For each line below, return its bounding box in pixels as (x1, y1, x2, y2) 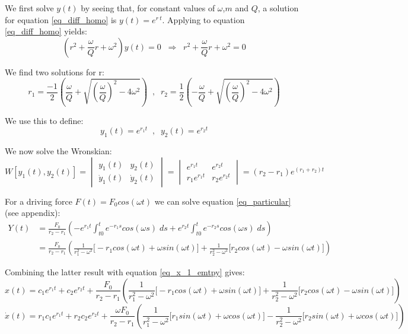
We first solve (5, 2, 54, 14)
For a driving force (5, 195, 72, 207)
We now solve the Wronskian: (5, 145, 112, 157)
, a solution (257, 2, 299, 14)
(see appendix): (5, 206, 60, 219)
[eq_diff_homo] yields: (5, 25, 87, 37)
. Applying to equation (162, 13, 245, 26)
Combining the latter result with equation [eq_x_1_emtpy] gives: (5, 266, 245, 278)
